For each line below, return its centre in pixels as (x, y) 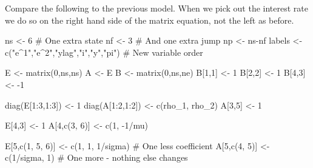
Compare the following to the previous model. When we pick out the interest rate (157, 8)
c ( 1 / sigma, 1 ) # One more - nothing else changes (96, 157)
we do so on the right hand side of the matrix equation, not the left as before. (150, 20)
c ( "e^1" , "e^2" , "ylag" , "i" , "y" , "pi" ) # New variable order (104, 52)
